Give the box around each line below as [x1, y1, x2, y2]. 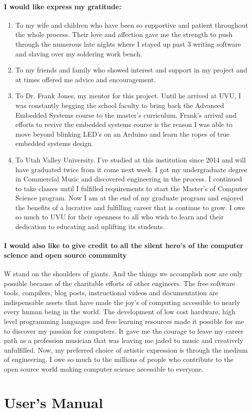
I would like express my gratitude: [4, 1, 122, 11]
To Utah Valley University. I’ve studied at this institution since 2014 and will [15, 154, 246, 164]
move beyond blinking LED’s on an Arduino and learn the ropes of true [15, 128, 230, 139]
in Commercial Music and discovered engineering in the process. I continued [15, 174, 242, 184]
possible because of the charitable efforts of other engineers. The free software [4, 278, 235, 288]
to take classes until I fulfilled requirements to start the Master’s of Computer [15, 183, 248, 193]
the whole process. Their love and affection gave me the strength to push [15, 29, 233, 39]
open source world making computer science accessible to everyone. [4, 364, 204, 374]
